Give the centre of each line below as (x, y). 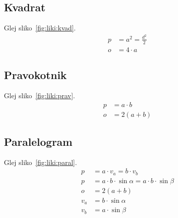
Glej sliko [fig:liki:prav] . (39, 95)
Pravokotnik (36, 75)
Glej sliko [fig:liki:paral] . (40, 162)
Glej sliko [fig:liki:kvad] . (40, 28)
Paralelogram (38, 142)
